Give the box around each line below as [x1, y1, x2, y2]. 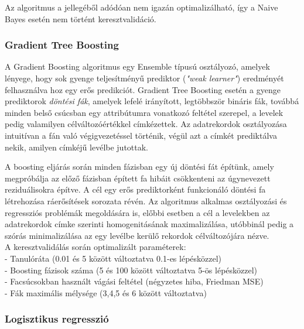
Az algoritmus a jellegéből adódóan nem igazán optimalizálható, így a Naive [5, 1, 278, 13]
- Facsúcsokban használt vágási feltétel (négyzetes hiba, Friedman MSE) [5, 275, 264, 287]
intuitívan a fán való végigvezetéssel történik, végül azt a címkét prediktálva [5, 129, 277, 141]
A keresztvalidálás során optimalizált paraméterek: [5, 241, 186, 253]
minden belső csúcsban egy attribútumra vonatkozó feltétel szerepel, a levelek [5, 106, 283, 118]
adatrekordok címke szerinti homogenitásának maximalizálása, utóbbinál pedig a [5, 218, 294, 230]
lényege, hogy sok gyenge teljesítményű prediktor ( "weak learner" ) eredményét [5, 72, 284, 84]
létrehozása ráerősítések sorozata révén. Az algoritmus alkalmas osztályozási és [5, 194, 287, 207]
